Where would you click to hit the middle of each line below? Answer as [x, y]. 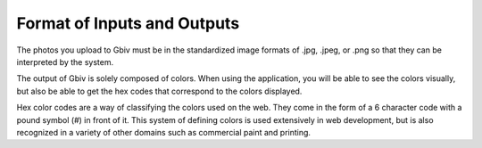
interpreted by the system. [65, 62]
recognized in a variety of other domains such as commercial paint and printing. [164, 132]
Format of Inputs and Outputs [128, 23]
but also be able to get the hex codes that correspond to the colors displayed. [159, 91]
